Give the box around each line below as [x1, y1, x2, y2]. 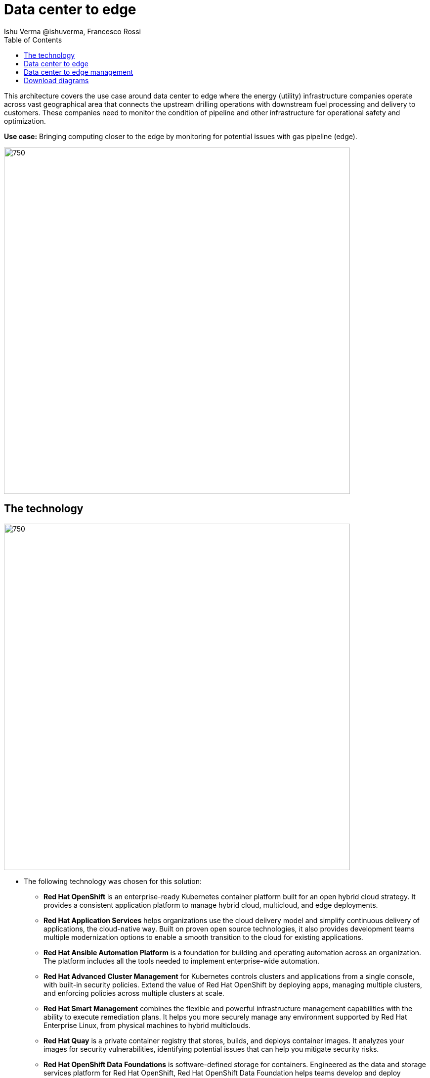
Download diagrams [24, 76, 89, 85]
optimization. [4, 116, 46, 125]
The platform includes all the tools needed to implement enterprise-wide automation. [43, 956, 320, 965]
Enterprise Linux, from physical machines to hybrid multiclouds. [43, 1021, 251, 1029]
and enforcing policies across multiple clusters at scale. [43, 988, 224, 997]
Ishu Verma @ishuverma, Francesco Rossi [4, 27, 141, 36]
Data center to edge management [24, 67, 133, 76]
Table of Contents [4, 35, 62, 44]
